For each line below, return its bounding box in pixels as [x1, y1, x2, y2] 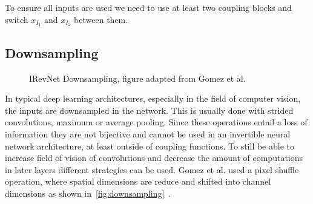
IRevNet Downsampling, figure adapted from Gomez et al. [29, 71, 246, 84]
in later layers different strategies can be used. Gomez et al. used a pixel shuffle [5, 163, 299, 176]
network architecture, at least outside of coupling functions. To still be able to [5, 139, 294, 152]
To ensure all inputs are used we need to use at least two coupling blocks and [5, 1, 292, 13]
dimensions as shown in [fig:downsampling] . [5, 187, 171, 199]
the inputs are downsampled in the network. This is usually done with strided [5, 104, 294, 116]
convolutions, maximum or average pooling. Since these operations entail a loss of [5, 116, 308, 128]
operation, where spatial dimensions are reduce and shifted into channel [5, 175, 271, 188]
